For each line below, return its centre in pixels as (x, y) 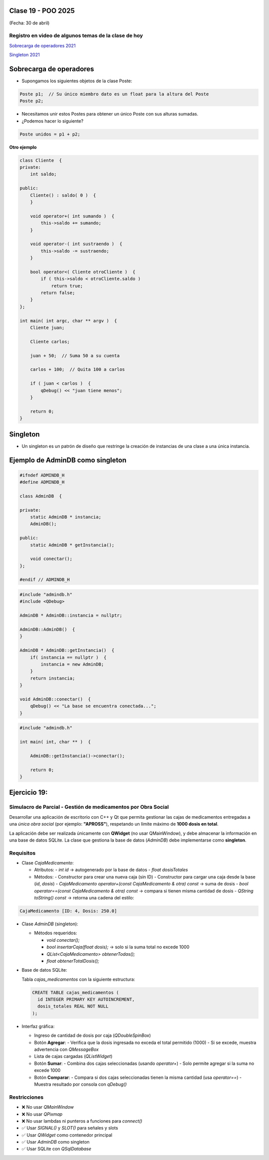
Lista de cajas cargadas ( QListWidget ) (73, 1056)
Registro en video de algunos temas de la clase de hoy (76, 36)
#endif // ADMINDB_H (45, 580)
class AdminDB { (41, 496)
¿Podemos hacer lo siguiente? (53, 121)
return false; (58, 293)
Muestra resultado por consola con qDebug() (80, 1084)
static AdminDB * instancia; (66, 517)
